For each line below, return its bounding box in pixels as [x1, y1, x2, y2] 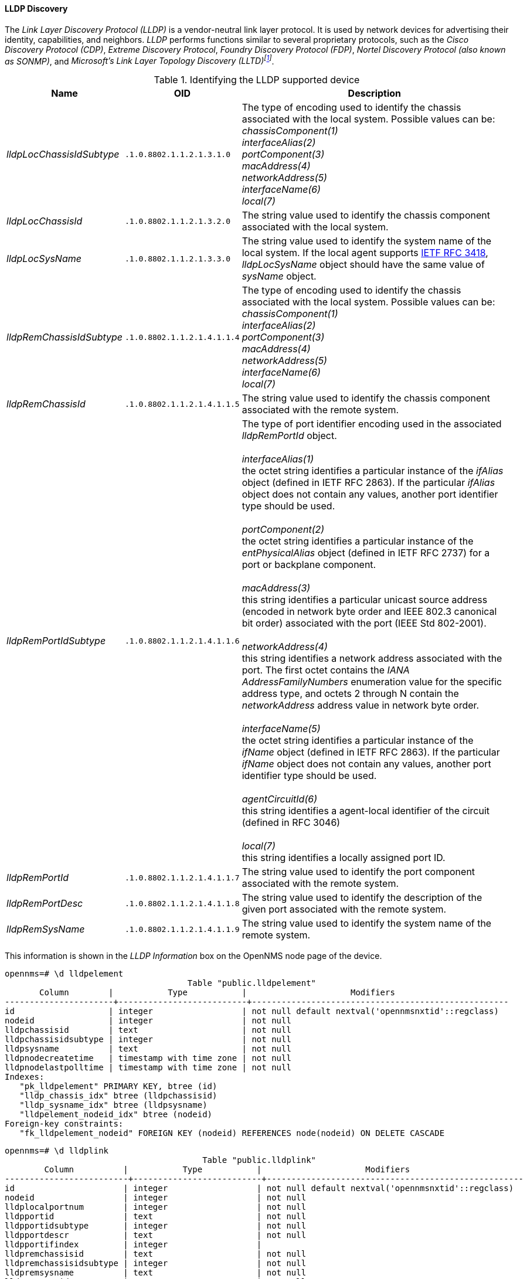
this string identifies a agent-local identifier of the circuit [242, 805, 490, 817]
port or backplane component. [242, 559, 376, 571]
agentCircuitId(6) [242, 793, 317, 805]
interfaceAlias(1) [242, 453, 314, 465]
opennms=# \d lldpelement [5, 969, 124, 979]
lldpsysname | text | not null [5, 1044, 291, 1054]
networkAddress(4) [242, 641, 328, 653]
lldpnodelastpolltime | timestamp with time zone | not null [5, 1063, 291, 1073]
